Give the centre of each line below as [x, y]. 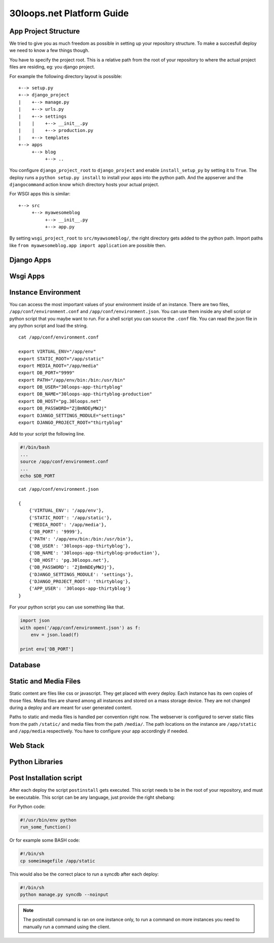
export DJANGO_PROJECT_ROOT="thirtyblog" [71, 423]
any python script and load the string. [49, 325]
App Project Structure [45, 31]
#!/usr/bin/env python [48, 820]
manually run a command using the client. [67, 927]
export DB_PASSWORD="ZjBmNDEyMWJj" [63, 408]
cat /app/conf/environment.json [59, 489]
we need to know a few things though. [49, 50]
